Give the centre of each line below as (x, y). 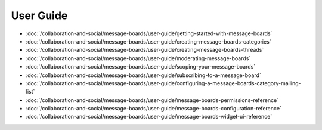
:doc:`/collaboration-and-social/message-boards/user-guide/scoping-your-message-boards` (141, 67)
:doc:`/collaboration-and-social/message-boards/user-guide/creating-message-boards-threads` (145, 50)
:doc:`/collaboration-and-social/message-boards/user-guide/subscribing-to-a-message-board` (144, 75)
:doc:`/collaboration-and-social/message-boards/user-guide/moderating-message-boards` (138, 58)
